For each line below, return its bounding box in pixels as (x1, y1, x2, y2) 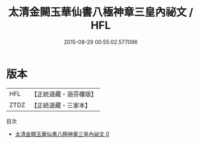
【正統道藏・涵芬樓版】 (31, 90, 98, 98)
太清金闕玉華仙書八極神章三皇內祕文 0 (14, 130, 110, 138)
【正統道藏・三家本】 (31, 101, 92, 109)
